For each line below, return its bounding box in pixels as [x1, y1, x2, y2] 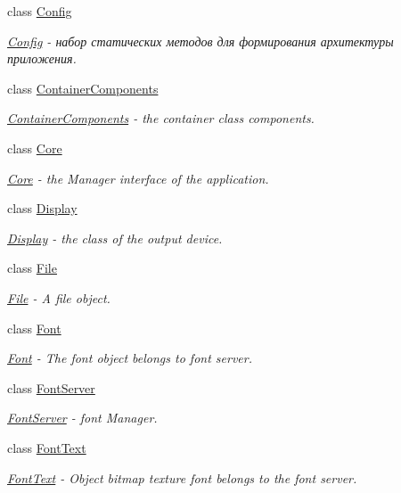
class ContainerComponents [7, 78, 159, 97]
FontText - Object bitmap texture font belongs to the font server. [7, 468, 357, 487]
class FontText [7, 438, 86, 456]
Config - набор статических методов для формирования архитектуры [7, 31, 394, 50]
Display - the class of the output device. [7, 228, 223, 247]
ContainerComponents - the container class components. [7, 109, 315, 127]
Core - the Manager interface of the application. [7, 168, 269, 187]
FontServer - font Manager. [7, 408, 158, 427]
